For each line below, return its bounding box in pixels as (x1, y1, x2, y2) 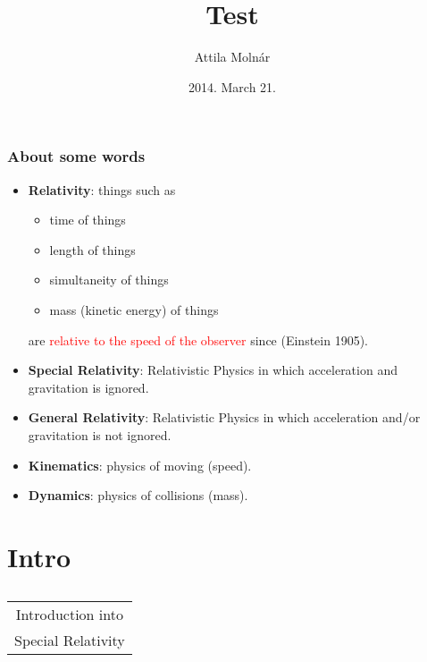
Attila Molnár (194, 47, 271, 66)
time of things (49, 210, 126, 229)
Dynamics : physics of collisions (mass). (28, 486, 248, 505)
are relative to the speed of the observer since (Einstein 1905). (28, 330, 368, 349)
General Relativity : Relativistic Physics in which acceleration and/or (28, 408, 421, 427)
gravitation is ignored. (28, 378, 149, 396)
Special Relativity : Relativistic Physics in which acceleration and (28, 361, 398, 379)
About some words (7, 145, 146, 167)
